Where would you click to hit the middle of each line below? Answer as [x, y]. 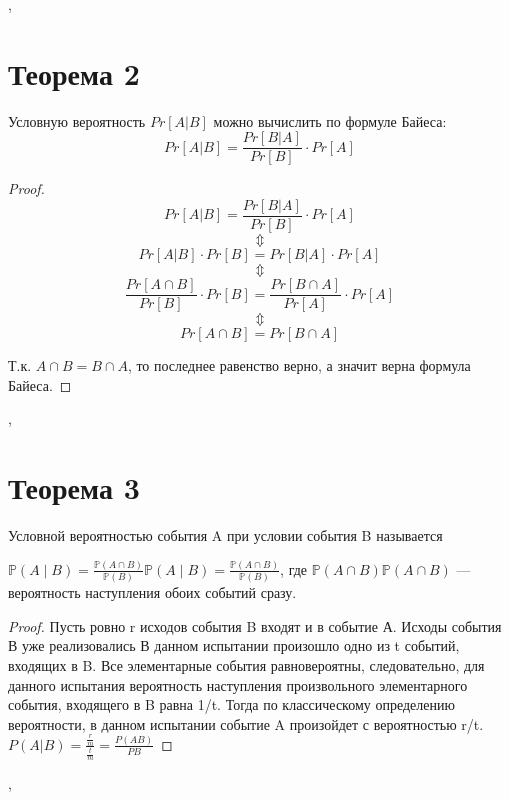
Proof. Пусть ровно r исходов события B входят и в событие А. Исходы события [255, 625]
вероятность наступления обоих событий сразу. [152, 592]
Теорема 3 [74, 487]
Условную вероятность [77, 120]
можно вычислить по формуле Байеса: [330, 120]
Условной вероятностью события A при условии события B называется [225, 535]
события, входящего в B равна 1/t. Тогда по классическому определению [231, 704]
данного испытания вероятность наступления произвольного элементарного [238, 684]
